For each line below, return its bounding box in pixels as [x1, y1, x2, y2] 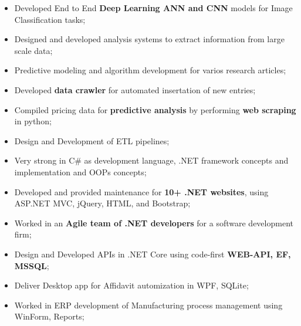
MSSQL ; [14, 259, 49, 271]
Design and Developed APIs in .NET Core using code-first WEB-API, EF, [14, 247, 291, 260]
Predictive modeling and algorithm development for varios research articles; [14, 64, 286, 76]
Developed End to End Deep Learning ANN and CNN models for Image [14, 2, 293, 13]
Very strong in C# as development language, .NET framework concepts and [14, 154, 289, 167]
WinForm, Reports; [14, 310, 84, 322]
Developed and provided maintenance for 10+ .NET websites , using [14, 185, 269, 198]
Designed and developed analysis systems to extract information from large [14, 33, 285, 45]
